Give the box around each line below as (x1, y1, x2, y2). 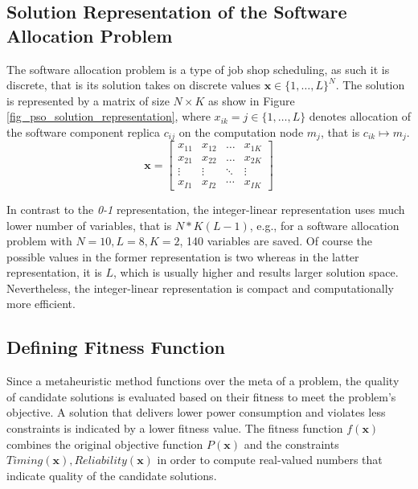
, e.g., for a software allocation (249, 216, 400, 233)
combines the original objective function (6, 435, 203, 452)
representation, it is (6, 264, 102, 281)
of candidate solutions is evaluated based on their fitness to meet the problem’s (6, 388, 396, 405)
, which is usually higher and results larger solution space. (113, 264, 399, 281)
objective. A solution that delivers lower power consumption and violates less (6, 404, 386, 421)
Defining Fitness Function (6, 335, 225, 360)
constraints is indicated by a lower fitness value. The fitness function (6, 420, 343, 437)
